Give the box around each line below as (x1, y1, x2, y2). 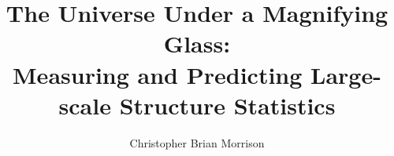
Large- (310, 58, 381, 90)
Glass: (163, 27, 231, 60)
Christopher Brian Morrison (129, 134, 265, 151)
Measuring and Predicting (13, 58, 303, 90)
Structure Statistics (119, 89, 336, 121)
